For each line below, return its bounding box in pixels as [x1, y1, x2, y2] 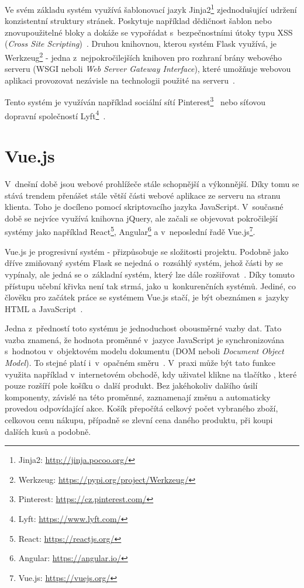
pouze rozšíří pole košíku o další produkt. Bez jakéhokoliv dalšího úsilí [5, 379, 258, 392]
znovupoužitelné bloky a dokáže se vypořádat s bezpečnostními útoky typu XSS [5, 26, 293, 38]
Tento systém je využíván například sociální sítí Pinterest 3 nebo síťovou [5, 94, 266, 108]
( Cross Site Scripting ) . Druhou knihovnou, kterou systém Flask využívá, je [5, 37, 277, 50]
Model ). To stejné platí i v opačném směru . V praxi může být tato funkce [5, 357, 276, 369]
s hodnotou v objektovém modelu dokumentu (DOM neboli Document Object [5, 345, 284, 357]
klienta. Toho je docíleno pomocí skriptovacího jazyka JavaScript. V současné [5, 200, 284, 213]
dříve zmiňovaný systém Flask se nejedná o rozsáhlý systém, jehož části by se [5, 257, 283, 269]
